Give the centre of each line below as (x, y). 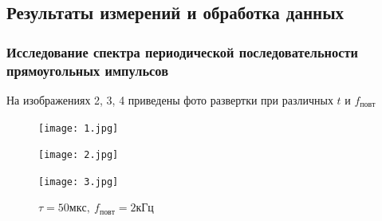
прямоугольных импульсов (87, 70)
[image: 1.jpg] (79, 128)
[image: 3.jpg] (79, 182)
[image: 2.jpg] (79, 155)
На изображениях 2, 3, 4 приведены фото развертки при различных (170, 99)
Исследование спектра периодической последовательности (182, 51)
